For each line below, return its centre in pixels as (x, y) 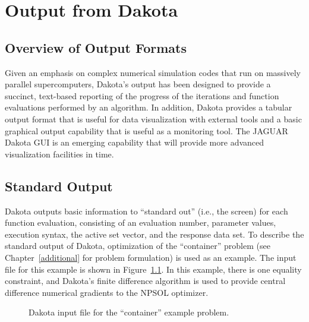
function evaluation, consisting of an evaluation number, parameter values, (141, 222)
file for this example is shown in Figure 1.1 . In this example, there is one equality (153, 269)
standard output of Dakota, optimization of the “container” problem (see (138, 246)
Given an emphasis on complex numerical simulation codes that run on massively (153, 72)
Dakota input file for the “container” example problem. (129, 312)
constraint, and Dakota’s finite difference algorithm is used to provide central (145, 281)
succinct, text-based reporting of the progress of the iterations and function (142, 95)
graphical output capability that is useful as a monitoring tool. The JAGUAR (146, 130)
